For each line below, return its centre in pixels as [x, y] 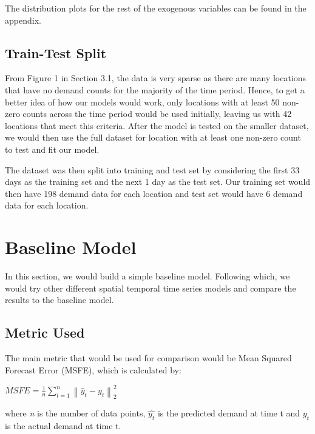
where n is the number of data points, [75, 413]
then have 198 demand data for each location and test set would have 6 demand [154, 193]
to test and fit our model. [52, 149]
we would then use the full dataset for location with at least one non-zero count [153, 137]
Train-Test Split [56, 52]
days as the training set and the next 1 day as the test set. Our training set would [158, 182]
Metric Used [45, 332]
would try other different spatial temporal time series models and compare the [151, 288]
